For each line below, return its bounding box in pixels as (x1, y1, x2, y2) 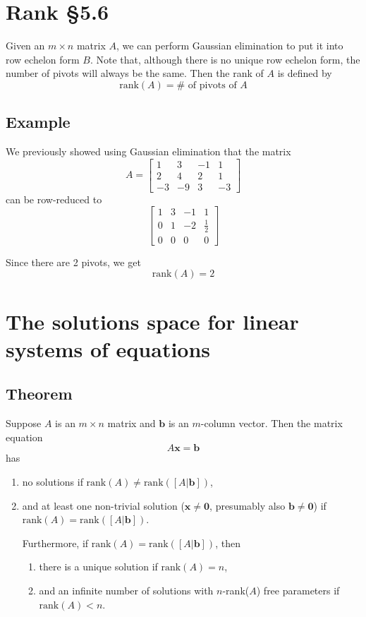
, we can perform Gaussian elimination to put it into (116, 38, 343, 53)
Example (6, 111, 71, 133)
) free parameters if (256, 582, 340, 597)
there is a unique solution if (39, 559, 158, 574)
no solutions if (22, 474, 83, 489)
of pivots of (188, 80, 237, 90)
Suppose (6, 416, 42, 431)
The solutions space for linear (6, 306, 299, 335)
